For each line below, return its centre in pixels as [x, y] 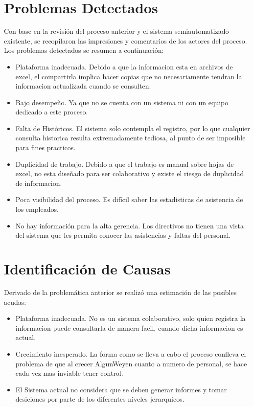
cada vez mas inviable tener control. [69, 373]
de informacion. [39, 183]
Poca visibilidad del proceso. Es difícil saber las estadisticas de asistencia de [129, 199]
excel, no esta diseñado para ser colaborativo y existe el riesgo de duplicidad [130, 173]
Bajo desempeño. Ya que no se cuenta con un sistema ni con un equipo [122, 102]
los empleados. [37, 209]
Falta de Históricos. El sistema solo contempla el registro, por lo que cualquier [133, 128]
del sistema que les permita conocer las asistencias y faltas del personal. [123, 235]
